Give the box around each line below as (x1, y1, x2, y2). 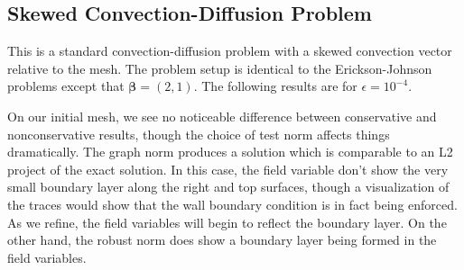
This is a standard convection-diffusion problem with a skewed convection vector (7, 41, 452, 60)
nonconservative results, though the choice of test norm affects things (7, 124, 390, 143)
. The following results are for (193, 76, 357, 95)
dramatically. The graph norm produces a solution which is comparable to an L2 (7, 142, 453, 161)
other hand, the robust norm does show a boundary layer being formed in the (7, 230, 437, 249)
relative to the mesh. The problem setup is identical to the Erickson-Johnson (7, 58, 432, 77)
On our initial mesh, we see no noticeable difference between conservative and (7, 106, 437, 125)
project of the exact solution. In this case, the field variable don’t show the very (7, 159, 449, 178)
